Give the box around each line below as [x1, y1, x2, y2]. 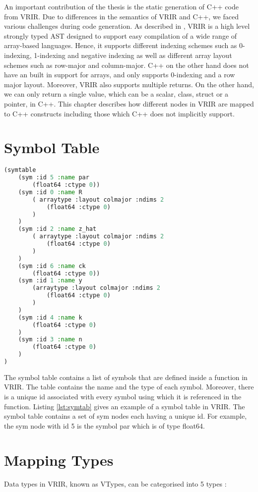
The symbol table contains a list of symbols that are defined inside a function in [4, 372, 248, 382]
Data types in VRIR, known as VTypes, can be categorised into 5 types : [4, 478, 227, 489]
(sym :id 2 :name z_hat [18, 225, 97, 233]
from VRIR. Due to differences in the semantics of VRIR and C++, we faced [4, 11, 239, 21]
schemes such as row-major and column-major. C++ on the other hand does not [4, 59, 249, 70]
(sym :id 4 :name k [18, 314, 82, 321]
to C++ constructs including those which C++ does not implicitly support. [4, 108, 235, 118]
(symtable [4, 166, 36, 174]
